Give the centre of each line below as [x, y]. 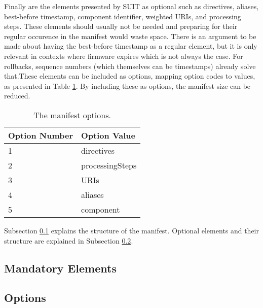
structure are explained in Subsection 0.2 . [69, 240]
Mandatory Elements [60, 268]
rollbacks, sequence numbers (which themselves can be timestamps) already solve [130, 66]
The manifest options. [72, 115]
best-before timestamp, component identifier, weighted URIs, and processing [123, 16]
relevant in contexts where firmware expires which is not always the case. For [124, 56]
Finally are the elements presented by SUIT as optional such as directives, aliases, [131, 6]
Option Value [108, 135]
